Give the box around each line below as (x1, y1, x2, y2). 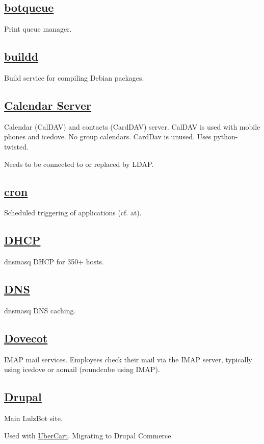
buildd (4, 48, 39, 64)
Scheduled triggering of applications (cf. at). (4, 207, 142, 218)
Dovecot (4, 330, 48, 346)
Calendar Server (4, 97, 92, 113)
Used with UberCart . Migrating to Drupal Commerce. (4, 430, 173, 440)
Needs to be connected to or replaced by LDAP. (4, 158, 154, 169)
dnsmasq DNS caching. (4, 305, 76, 315)
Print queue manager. (4, 23, 72, 34)
